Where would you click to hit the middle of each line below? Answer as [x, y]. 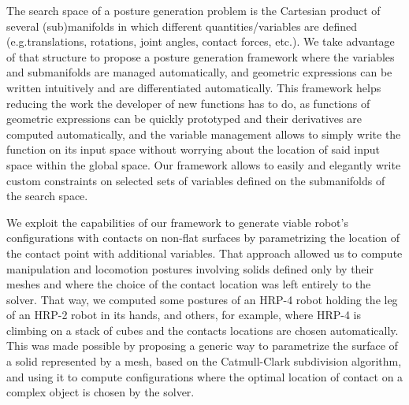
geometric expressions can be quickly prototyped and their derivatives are [184, 119]
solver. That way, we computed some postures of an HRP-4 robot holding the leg [202, 299]
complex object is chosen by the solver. [100, 392]
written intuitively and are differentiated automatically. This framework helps [194, 87]
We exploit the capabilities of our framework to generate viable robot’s [177, 222]
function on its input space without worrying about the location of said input [193, 149]
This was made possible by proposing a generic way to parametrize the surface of [202, 346]
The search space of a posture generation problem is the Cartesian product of [193, 10]
